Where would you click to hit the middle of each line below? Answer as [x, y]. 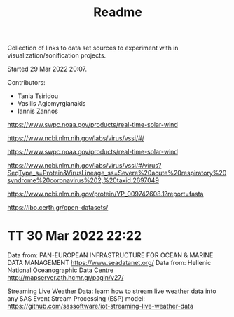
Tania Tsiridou [37, 96]
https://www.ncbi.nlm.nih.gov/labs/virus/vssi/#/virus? [84, 166]
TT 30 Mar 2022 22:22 [75, 236]
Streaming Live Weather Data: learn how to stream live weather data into [112, 291]
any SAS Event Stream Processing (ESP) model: [76, 299]
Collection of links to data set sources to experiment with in [93, 48]
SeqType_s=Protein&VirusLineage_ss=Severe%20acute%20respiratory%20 [117, 173]
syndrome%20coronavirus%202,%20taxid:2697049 [83, 180]
